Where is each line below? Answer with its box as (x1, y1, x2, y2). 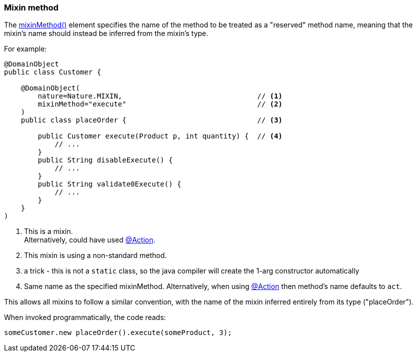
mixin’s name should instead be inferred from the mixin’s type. (4, 29, 208, 38)
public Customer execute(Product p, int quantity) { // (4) (38, 132, 283, 140)
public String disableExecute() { (38, 156, 173, 164)
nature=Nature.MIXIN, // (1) (38, 92, 283, 100)
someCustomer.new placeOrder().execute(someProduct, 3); (4, 328, 232, 337)
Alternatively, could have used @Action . (24, 235, 156, 244)
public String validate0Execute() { (38, 180, 182, 188)
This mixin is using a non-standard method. (24, 251, 167, 260)
